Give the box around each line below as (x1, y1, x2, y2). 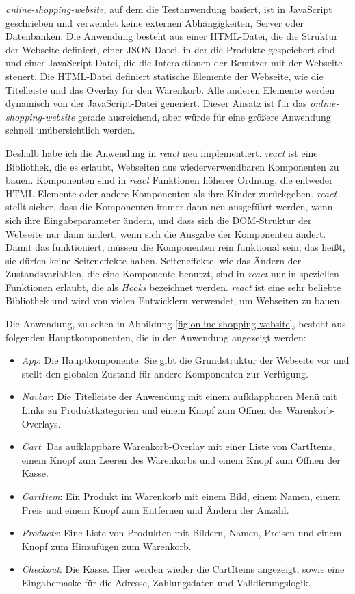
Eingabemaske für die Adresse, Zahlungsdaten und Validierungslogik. (21, 575, 311, 589)
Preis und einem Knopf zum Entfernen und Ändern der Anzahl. (21, 502, 289, 517)
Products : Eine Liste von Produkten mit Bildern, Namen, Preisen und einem (21, 525, 342, 540)
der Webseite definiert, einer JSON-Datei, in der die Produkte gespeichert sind (5, 42, 335, 56)
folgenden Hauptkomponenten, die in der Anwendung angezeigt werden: (5, 330, 306, 344)
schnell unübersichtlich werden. (5, 123, 135, 137)
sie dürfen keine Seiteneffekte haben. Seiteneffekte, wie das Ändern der (5, 253, 302, 267)
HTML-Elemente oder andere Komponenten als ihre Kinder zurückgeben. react (5, 186, 337, 200)
